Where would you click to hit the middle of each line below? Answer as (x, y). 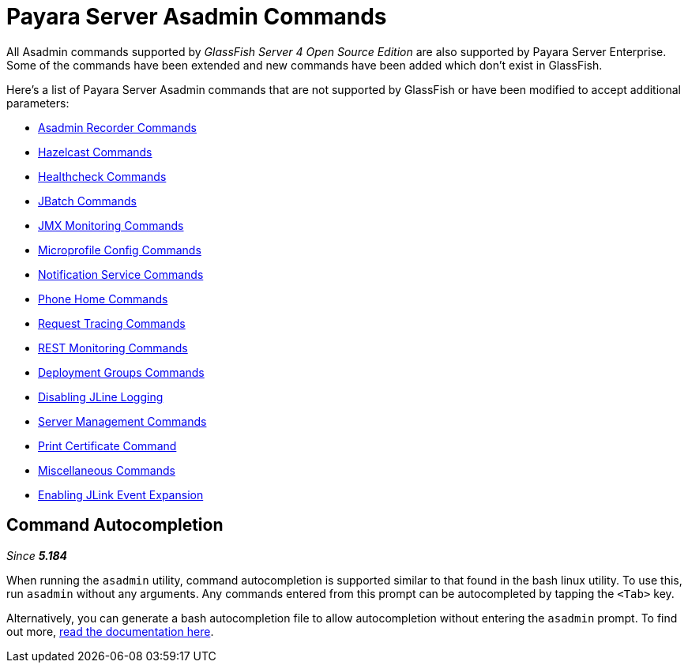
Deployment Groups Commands (121, 372)
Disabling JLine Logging (101, 397)
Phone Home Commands (103, 299)
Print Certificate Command (107, 445)
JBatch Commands (87, 201)
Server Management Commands (122, 421)
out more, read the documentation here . (110, 631)
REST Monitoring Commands (113, 348)
